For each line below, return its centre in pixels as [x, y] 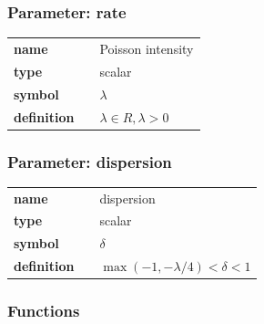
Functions [44, 311]
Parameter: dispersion [90, 161]
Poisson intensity [147, 48]
